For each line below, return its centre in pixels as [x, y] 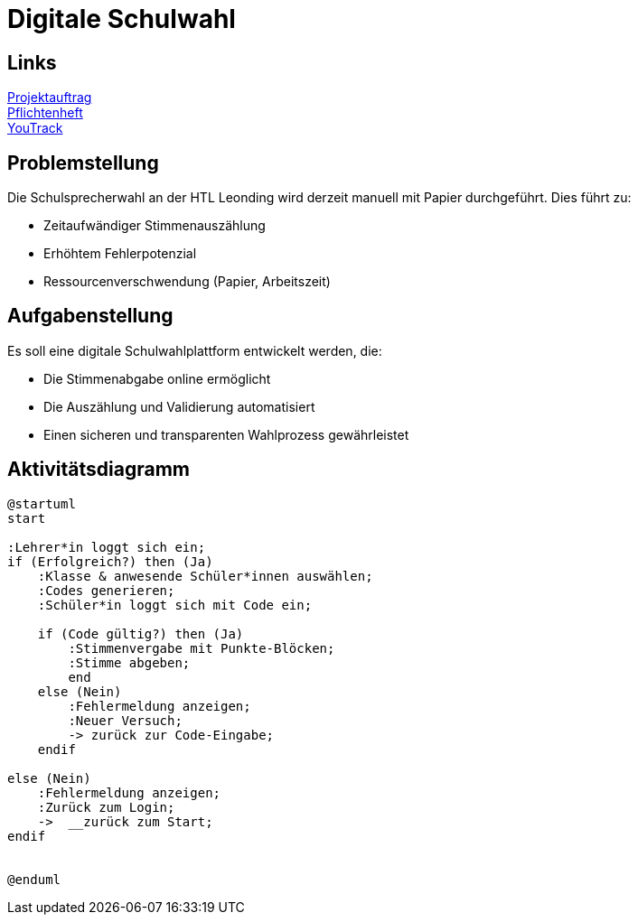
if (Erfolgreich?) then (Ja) [110, 561]
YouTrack [35, 128]
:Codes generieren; [106, 590]
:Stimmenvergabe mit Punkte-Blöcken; [202, 648]
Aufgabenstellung [90, 316]
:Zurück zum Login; [106, 807]
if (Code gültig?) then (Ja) [141, 633]
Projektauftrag [50, 98]
